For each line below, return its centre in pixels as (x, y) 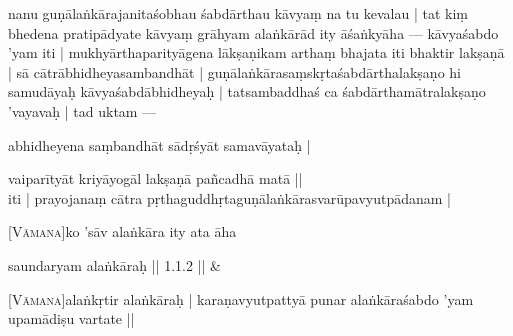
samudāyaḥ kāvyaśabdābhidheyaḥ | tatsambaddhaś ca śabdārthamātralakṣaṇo (247, 91)
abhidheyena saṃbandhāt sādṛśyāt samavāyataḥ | (159, 144)
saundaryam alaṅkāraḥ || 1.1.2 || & (114, 264)
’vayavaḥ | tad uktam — (82, 110)
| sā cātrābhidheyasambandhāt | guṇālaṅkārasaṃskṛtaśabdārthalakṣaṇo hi (234, 71)
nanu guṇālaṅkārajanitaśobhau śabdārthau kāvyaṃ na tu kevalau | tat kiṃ (238, 13)
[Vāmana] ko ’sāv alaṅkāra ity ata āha (122, 231)
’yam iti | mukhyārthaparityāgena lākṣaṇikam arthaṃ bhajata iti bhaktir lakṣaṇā (256, 52)
